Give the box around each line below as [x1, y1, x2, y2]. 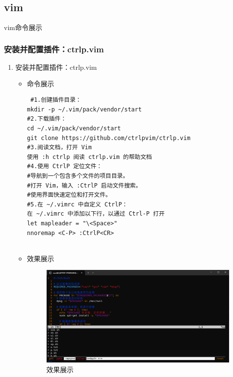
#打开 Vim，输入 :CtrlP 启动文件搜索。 [27, 182, 142, 189]
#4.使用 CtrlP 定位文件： [27, 163, 102, 170]
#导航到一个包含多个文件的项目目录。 [27, 172, 129, 179]
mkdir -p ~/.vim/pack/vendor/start [27, 106, 142, 113]
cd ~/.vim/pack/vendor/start [27, 125, 121, 132]
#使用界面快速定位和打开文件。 [27, 191, 112, 199]
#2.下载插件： [27, 115, 67, 123]
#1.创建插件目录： [30, 96, 82, 104]
